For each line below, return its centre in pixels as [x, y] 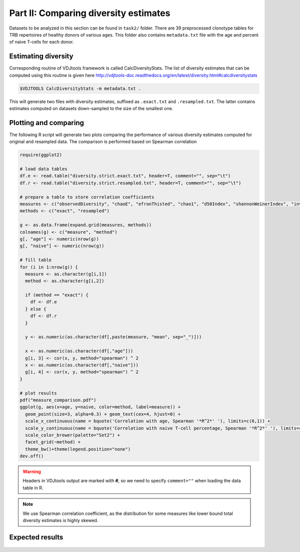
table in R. [33, 487]
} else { [36, 309]
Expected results [36, 537]
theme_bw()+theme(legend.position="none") [78, 449]
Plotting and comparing [47, 123]
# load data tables [43, 169]
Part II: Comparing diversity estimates [90, 13]
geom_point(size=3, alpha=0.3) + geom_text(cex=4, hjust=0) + [103, 414]
